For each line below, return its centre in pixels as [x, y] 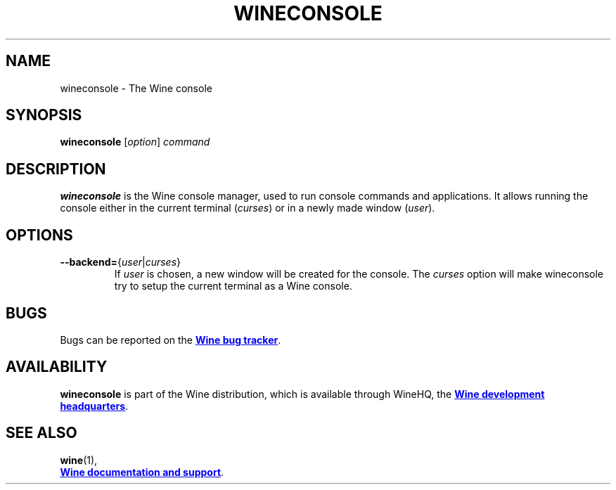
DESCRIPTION [56, 169]
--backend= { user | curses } [121, 262]
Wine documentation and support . [142, 472]
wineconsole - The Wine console [136, 88]
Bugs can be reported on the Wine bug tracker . [171, 340]
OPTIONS [39, 235]
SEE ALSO [41, 433]
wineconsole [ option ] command [135, 142]
